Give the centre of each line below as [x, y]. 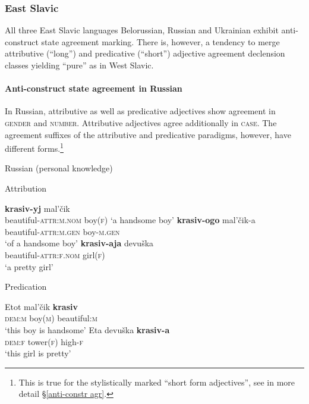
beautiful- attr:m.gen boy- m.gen [62, 231]
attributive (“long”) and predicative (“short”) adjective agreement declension [145, 53]
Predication [26, 286]
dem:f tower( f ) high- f [44, 341]
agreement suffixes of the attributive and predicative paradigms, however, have [148, 134]
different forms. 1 [34, 147]
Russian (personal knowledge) [59, 168]
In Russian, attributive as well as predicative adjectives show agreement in [140, 111]
